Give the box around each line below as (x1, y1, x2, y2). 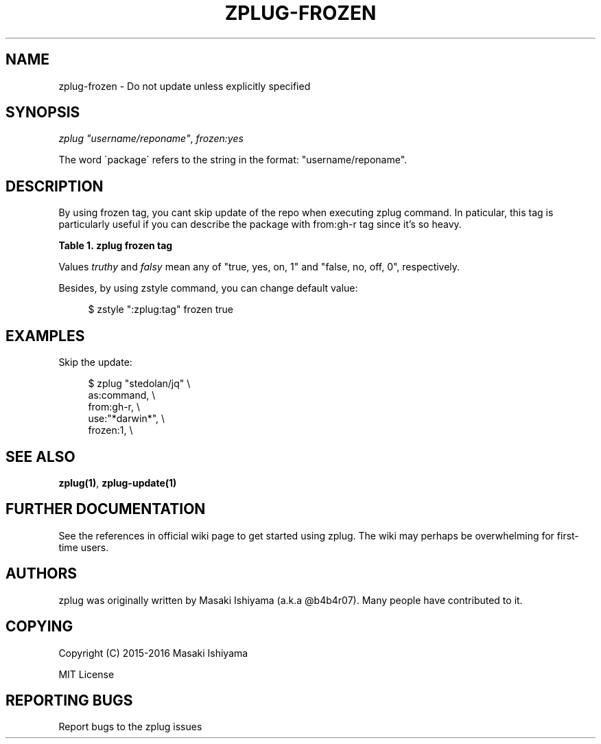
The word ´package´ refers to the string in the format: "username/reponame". (58, 154, 408, 166)
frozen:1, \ (88, 424, 133, 437)
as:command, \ (88, 389, 156, 402)
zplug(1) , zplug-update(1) (58, 476, 177, 489)
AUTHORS (5, 565, 78, 583)
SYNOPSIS (5, 104, 80, 121)
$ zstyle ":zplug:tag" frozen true (88, 303, 234, 316)
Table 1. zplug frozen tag (58, 240, 173, 252)
